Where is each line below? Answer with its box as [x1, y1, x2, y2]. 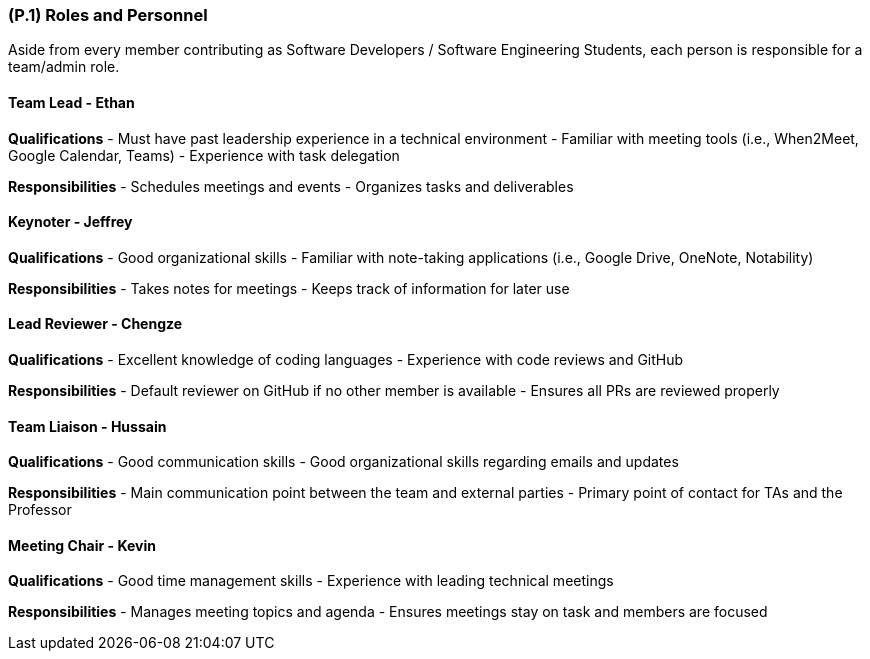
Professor [8, 501, 72, 519]
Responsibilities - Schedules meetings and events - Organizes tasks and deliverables [8, 177, 574, 195]
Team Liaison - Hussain [8, 417, 167, 435]
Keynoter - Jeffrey [8, 213, 133, 231]
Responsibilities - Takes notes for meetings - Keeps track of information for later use [8, 279, 570, 297]
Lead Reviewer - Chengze [8, 315, 183, 333]
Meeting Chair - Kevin [8, 536, 156, 554]
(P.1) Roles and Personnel [8, 5, 208, 25]
